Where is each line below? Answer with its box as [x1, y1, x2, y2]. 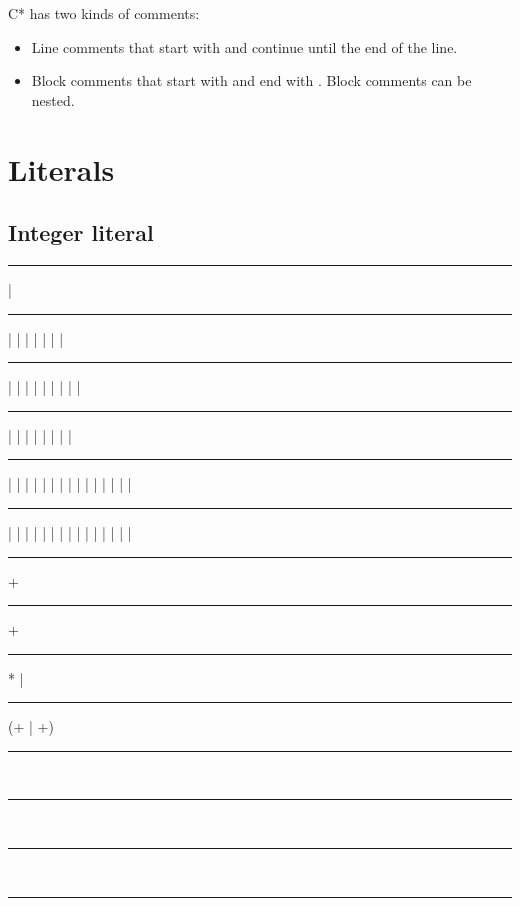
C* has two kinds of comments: [8, 3, 200, 23]
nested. [31, 89, 75, 110]
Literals [8, 148, 115, 189]
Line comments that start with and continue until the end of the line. [31, 36, 458, 57]
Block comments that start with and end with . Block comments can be [31, 70, 472, 91]
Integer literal [8, 217, 154, 248]
